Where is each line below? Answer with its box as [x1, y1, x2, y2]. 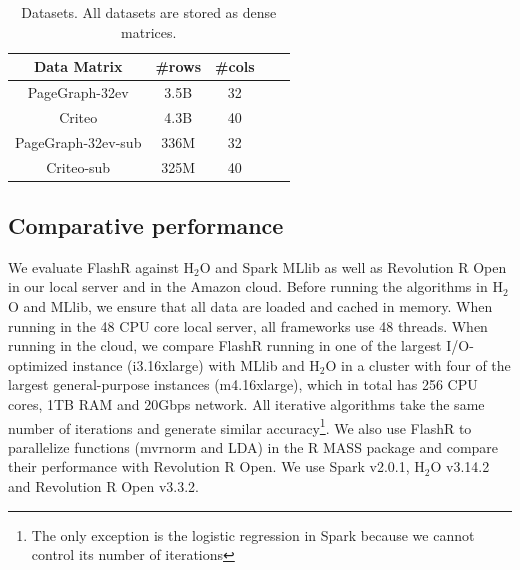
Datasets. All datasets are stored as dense [21, 2, 277, 22]
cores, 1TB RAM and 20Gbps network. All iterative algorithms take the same [8, 394, 485, 415]
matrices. [121, 21, 177, 42]
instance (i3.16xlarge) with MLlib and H [72, 354, 320, 375]
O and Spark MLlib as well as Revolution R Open [199, 256, 507, 277]
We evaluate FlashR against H [8, 256, 195, 277]
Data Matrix [33, 56, 123, 77]
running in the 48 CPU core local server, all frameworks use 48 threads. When [8, 315, 488, 336]
